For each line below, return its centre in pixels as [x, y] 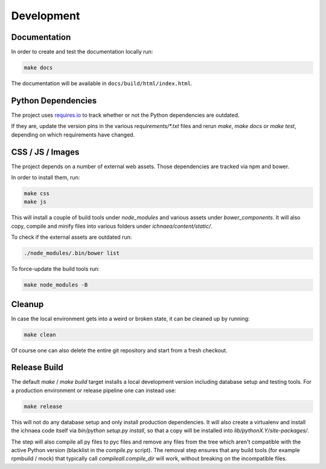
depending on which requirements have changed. [73, 134]
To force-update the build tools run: [55, 269]
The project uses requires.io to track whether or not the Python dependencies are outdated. [125, 115]
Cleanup [27, 304]
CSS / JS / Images [45, 152]
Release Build [37, 368]
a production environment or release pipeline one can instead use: [94, 390]
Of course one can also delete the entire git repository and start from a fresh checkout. [119, 350]
